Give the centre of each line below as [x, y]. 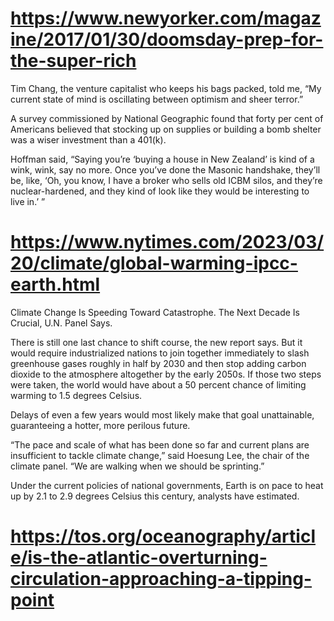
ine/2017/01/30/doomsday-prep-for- [167, 39]
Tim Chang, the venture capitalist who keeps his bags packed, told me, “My [166, 88]
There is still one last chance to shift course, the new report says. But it [156, 342]
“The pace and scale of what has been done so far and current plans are [160, 444]
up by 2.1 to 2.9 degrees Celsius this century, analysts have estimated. [155, 496]
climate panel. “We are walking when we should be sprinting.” [137, 466]
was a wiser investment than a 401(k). [88, 139]
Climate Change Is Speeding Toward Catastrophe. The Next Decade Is [155, 312]
